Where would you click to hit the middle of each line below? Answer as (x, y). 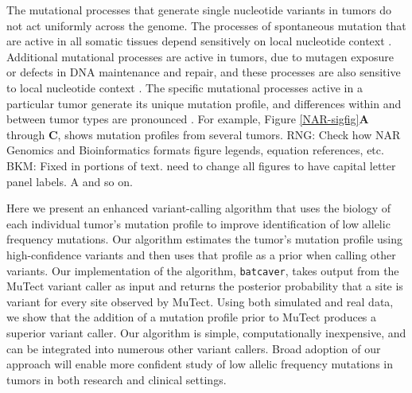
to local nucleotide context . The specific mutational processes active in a (185, 87)
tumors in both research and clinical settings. (117, 379)
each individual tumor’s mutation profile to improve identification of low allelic (198, 223)
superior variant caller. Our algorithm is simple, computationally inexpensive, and (206, 332)
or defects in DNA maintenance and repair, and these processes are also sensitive (204, 72)
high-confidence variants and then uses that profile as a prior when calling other (201, 254)
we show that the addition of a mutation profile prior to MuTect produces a (192, 317)
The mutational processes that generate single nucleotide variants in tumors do (199, 10)
